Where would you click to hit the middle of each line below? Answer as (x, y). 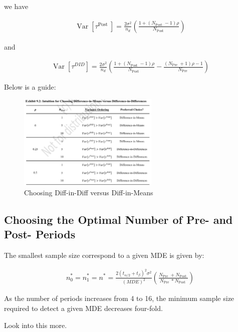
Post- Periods (40, 234)
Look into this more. (36, 325)
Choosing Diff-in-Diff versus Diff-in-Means (89, 192)
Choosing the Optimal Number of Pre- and (118, 219)
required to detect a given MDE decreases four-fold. (83, 308)
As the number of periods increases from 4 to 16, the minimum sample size (119, 298)
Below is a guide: (30, 87)
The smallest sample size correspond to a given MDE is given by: (104, 255)
